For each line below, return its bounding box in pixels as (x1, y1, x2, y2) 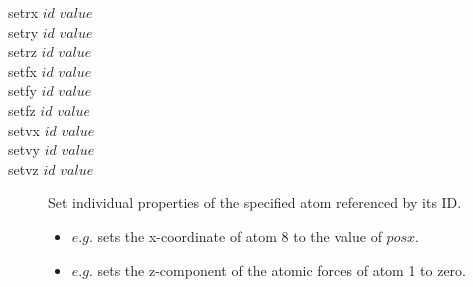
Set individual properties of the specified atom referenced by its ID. (48, 192, 462, 213)
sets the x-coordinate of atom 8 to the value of (97, 225, 382, 246)
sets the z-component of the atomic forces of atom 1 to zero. (97, 259, 466, 280)
